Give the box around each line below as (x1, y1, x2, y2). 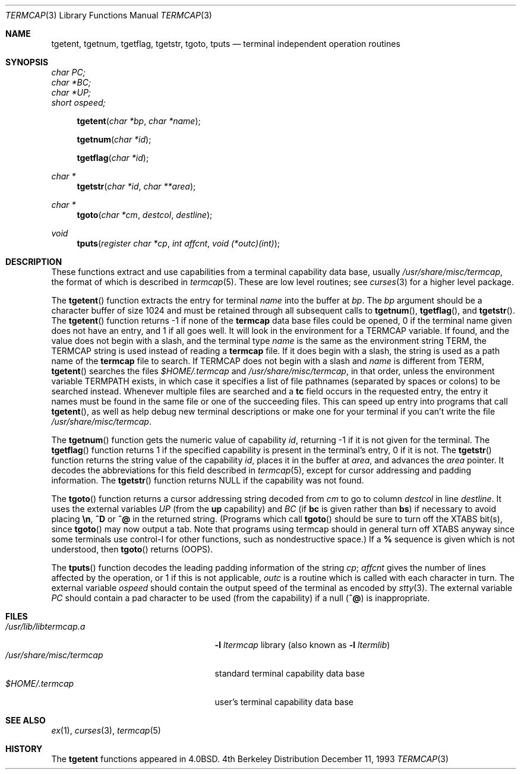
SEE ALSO (5, 715, 46, 725)
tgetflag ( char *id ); (77, 153, 149, 163)
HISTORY (5, 744, 43, 754)
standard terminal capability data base (214, 668, 365, 678)
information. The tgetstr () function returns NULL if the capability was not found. (51, 475, 364, 485)
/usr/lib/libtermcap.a (5, 621, 86, 631)
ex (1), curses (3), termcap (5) (51, 725, 161, 735)
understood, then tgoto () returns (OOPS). (51, 544, 213, 554)
